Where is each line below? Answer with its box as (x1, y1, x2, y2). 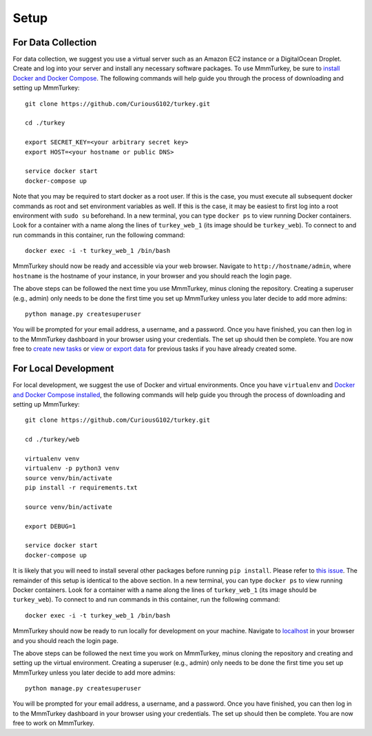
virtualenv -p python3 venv (25, 464, 120, 472)
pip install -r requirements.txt (25, 484, 138, 492)
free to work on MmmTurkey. (12, 719, 95, 727)
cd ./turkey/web (25, 436, 80, 444)
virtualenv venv (25, 455, 80, 462)
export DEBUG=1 (25, 522, 76, 530)
